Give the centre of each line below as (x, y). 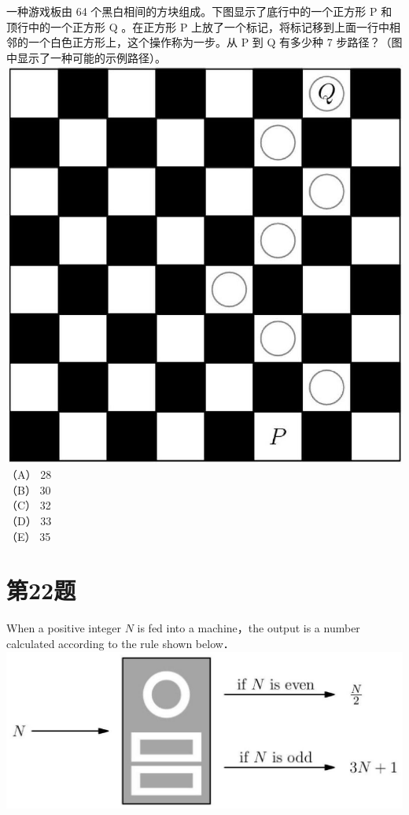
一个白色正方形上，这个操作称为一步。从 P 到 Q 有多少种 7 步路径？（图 (215, 42)
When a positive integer (64, 628)
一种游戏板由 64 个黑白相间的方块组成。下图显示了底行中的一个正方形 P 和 (199, 11)
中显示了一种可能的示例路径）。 (86, 57)
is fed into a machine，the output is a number (249, 628)
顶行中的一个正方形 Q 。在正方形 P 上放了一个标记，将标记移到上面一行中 (198, 26)
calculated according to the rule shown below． (120, 643)
